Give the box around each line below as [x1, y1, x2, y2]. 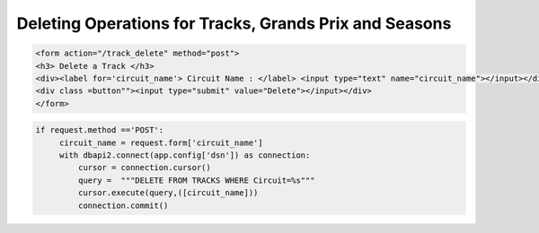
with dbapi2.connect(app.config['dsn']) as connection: [58, 151, 311, 160]
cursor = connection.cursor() [77, 162, 211, 173]
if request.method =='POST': [35, 125, 164, 135]
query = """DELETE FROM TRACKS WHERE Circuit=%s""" [77, 175, 315, 186]
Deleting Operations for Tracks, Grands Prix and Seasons [16, 13, 452, 33]
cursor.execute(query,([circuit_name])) [77, 188, 259, 198]
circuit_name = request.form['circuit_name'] [58, 137, 264, 148]
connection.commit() [77, 200, 169, 211]
